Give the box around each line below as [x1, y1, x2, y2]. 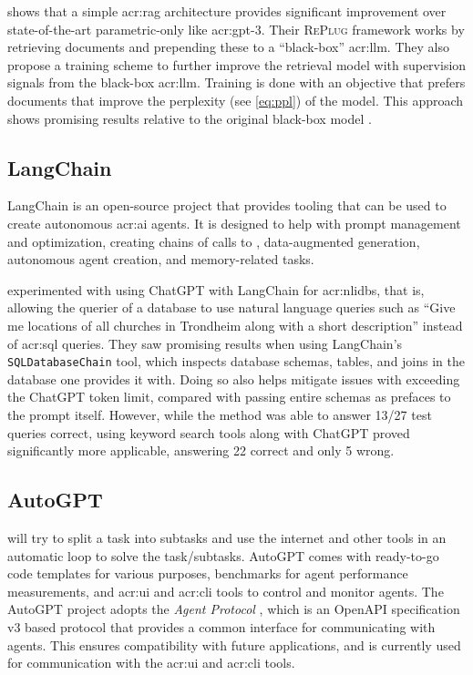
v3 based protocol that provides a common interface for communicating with [7, 617, 436, 636]
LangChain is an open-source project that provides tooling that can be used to [7, 196, 447, 215]
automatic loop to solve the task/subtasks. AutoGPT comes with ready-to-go [7, 546, 439, 565]
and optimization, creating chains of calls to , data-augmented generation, [7, 231, 420, 251]
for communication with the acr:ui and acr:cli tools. [7, 653, 295, 672]
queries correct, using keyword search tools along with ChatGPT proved [7, 423, 410, 442]
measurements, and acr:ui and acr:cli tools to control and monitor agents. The [7, 581, 444, 600]
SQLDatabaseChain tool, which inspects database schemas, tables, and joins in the [7, 352, 466, 371]
